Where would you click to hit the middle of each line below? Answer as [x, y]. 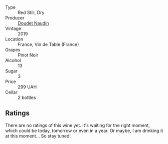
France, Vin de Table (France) [48, 44]
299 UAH [27, 87]
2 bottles [27, 97]
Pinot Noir [28, 55]
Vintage [13, 28]
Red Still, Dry [31, 12]
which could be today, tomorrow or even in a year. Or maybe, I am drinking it [84, 130]
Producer [15, 18]
